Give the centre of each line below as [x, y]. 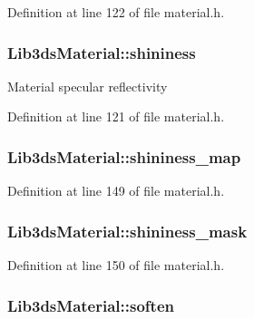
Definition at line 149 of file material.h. [116, 191]
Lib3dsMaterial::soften [91, 305]
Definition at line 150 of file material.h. [116, 265]
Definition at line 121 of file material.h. [116, 116]
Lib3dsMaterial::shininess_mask [127, 231]
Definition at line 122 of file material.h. [116, 12]
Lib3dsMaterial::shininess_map [124, 156]
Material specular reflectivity [88, 86]
